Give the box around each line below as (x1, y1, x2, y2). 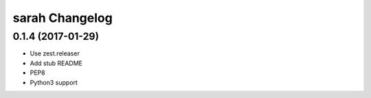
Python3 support (30, 78, 78, 86)
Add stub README (30, 59, 82, 67)
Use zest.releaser (30, 49, 80, 58)
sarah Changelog (12, 10, 113, 25)
